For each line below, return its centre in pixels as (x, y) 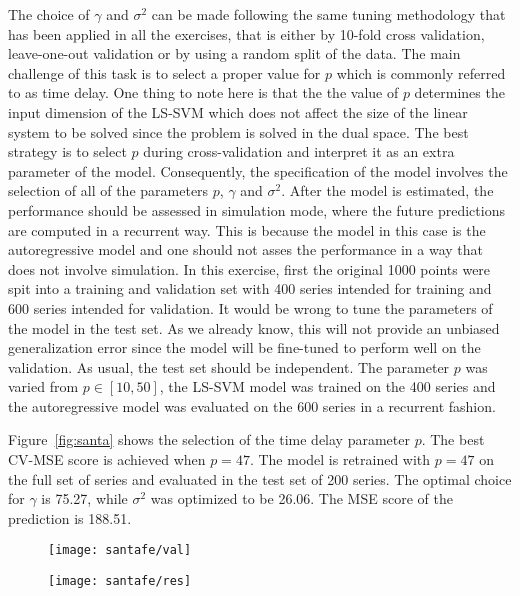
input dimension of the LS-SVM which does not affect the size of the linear (238, 111)
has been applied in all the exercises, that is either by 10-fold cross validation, (246, 33)
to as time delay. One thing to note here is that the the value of (203, 92)
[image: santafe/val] (120, 550)
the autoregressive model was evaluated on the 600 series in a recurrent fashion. (252, 405)
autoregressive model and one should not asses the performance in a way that (246, 249)
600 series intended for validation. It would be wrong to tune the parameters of (250, 307)
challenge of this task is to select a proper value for (164, 72)
